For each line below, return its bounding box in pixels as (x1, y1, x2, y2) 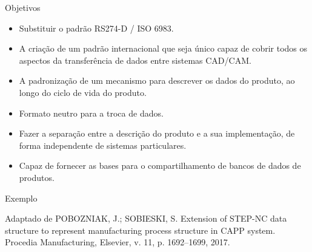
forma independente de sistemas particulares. (19, 138, 187, 151)
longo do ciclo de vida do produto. (19, 86, 147, 98)
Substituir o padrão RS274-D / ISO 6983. (19, 21, 174, 34)
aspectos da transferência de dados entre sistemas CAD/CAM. (19, 53, 251, 66)
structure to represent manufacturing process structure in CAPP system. (5, 223, 276, 236)
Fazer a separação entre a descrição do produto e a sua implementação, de (19, 127, 295, 140)
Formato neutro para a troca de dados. (19, 106, 164, 119)
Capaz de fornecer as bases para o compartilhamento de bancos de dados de (19, 159, 301, 172)
